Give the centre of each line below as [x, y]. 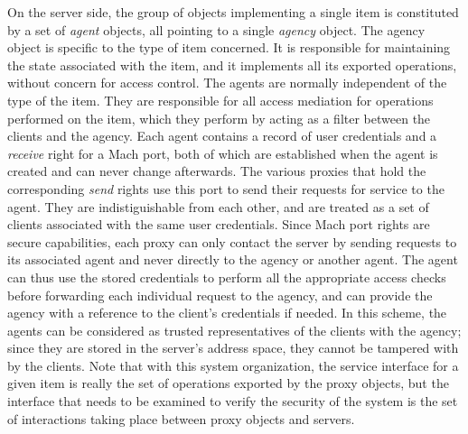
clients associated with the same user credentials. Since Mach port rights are [219, 224]
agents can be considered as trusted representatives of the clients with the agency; [234, 330]
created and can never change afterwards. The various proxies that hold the [217, 171]
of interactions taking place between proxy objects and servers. [181, 418]
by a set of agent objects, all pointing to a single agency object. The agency [216, 29]
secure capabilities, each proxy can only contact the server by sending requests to [232, 241]
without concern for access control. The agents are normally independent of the [227, 83]
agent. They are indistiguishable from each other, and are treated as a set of [218, 206]
